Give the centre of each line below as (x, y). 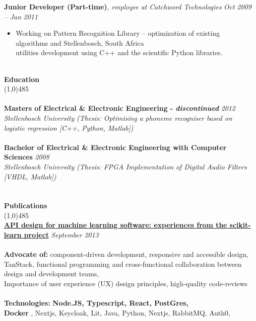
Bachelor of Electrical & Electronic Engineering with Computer (115, 147)
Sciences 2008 (27, 157)
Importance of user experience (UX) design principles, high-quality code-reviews (126, 283)
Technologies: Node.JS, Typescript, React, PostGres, (96, 303)
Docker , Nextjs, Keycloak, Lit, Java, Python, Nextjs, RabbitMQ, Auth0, (117, 312)
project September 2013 (61, 235)
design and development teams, (52, 274)
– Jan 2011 (21, 16)
